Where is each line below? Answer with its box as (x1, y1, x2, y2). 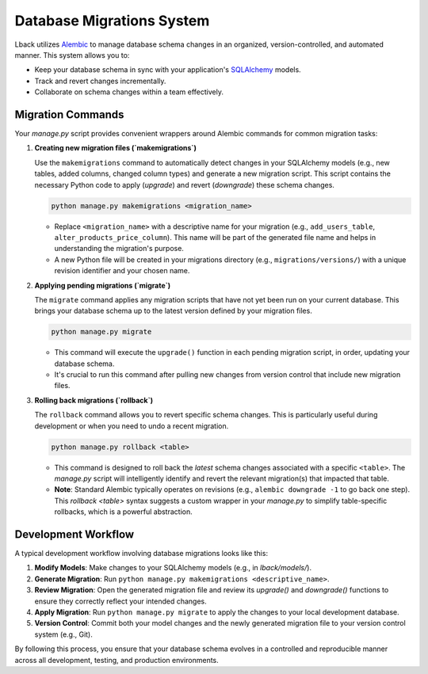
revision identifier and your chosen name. (54, 266, 190, 276)
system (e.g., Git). (34, 630, 93, 639)
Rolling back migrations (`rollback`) (34, 395, 154, 405)
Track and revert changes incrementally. (34, 76, 166, 86)
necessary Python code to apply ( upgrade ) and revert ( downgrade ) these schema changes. (34, 180, 334, 189)
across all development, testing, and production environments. (14, 655, 220, 664)
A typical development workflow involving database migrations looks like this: (14, 549, 269, 558)
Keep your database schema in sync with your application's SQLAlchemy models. (34, 65, 301, 74)
